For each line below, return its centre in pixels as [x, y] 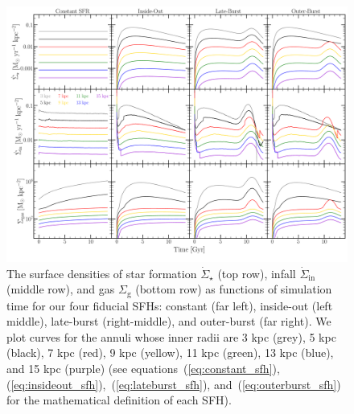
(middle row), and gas [61, 289]
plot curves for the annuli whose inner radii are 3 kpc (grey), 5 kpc [171, 336]
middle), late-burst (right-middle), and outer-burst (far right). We [169, 321]
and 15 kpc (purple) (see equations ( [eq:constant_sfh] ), [143, 369]
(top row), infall [257, 273]
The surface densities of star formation [102, 273]
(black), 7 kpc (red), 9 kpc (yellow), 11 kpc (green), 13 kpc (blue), [170, 353]
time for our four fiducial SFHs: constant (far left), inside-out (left [170, 305]
